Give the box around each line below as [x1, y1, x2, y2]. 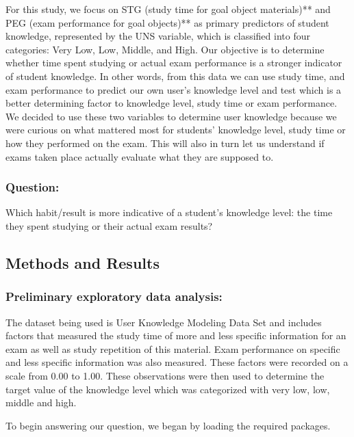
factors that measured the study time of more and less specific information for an [5, 328, 346, 343]
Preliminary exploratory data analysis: [5, 288, 223, 305]
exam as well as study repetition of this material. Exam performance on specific [5, 341, 340, 356]
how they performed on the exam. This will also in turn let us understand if [5, 135, 325, 150]
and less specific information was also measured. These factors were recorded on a [5, 355, 349, 369]
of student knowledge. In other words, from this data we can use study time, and [5, 68, 345, 83]
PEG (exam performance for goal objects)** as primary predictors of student [5, 15, 329, 29]
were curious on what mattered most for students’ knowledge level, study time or [5, 122, 346, 137]
